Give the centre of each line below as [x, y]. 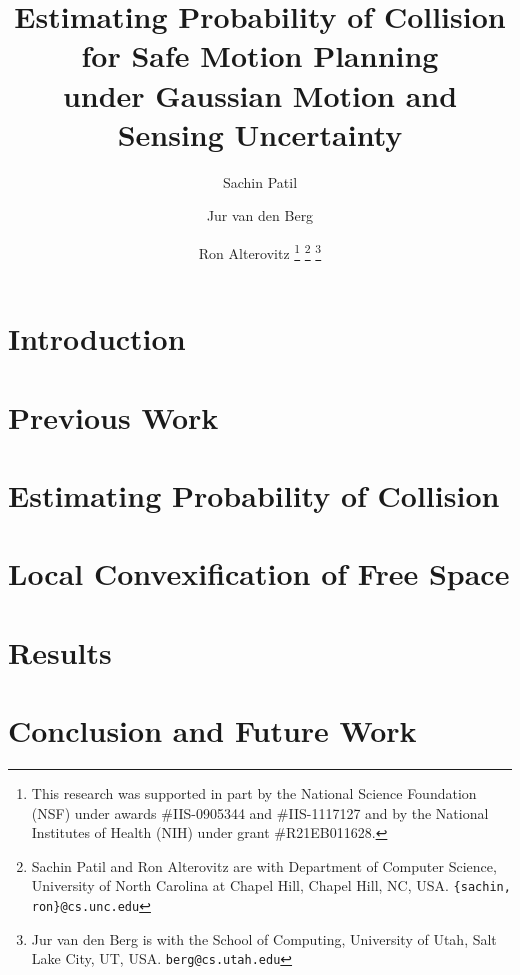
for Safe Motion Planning [260, 55]
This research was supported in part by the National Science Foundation [254, 792]
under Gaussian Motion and [260, 94]
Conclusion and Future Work [212, 730]
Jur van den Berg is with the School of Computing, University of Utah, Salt [264, 938]
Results [60, 651]
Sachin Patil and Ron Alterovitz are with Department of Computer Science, [264, 865]
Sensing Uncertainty [260, 133]
